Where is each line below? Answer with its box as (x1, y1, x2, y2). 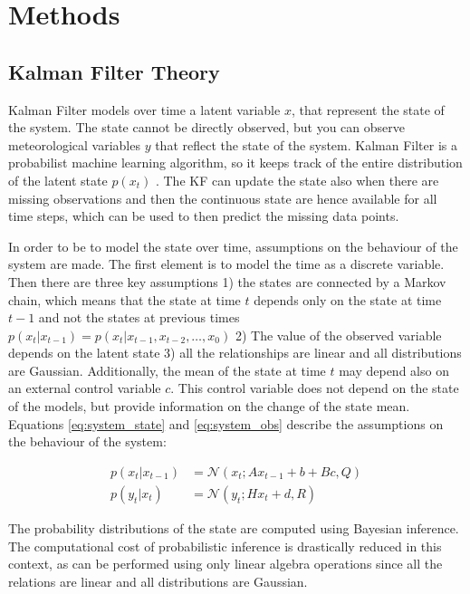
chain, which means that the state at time (8, 290, 241, 309)
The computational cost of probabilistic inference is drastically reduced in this (8, 536, 442, 555)
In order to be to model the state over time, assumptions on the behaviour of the (8, 236, 458, 255)
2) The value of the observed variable (235, 325, 442, 344)
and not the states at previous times (38, 308, 240, 327)
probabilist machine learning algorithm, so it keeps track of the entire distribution (8, 153, 463, 172)
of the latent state (8, 170, 108, 189)
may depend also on (339, 360, 449, 379)
